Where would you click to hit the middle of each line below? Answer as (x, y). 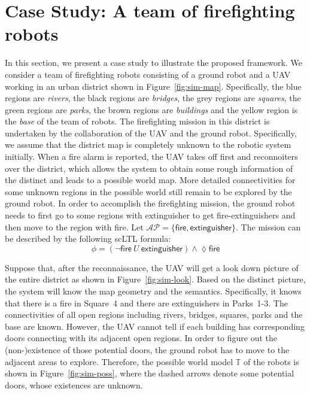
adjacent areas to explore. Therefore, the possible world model (119, 361)
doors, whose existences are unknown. (74, 385)
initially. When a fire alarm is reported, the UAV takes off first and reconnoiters (151, 157)
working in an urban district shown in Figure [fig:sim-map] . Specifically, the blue (153, 86)
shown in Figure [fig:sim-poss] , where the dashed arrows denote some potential (150, 373)
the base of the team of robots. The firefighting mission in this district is (137, 121)
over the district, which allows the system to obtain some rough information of (149, 168)
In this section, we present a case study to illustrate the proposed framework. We (154, 63)
